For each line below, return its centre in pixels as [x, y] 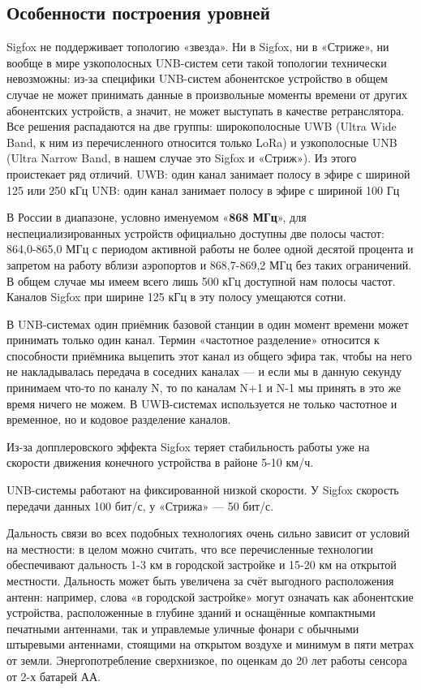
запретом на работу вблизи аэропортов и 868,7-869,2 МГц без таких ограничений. [209, 264]
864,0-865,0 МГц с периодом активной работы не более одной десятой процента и [210, 249]
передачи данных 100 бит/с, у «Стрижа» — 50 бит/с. [140, 505]
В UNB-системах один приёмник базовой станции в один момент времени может [208, 323]
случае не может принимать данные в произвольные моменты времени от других [207, 94]
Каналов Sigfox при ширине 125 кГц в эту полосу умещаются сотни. [176, 297]
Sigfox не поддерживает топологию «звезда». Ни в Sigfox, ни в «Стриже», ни [198, 47]
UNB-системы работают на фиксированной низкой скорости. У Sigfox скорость [203, 490]
